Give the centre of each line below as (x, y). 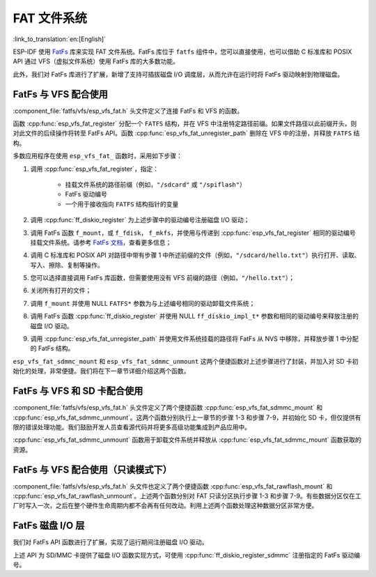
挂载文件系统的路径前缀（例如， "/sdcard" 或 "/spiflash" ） (156, 184)
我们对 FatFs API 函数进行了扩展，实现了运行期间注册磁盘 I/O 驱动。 (110, 542)
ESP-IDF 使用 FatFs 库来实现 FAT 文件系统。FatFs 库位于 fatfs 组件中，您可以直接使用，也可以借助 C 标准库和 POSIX (182, 52)
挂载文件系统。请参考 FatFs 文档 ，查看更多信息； (101, 242)
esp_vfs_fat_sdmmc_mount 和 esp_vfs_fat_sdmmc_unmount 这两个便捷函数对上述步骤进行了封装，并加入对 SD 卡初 (186, 361)
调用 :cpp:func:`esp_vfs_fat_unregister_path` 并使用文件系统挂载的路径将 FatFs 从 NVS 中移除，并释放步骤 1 (185, 339)
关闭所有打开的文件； (61, 291)
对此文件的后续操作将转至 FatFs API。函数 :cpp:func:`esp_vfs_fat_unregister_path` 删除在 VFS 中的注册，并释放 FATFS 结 (186, 133)
